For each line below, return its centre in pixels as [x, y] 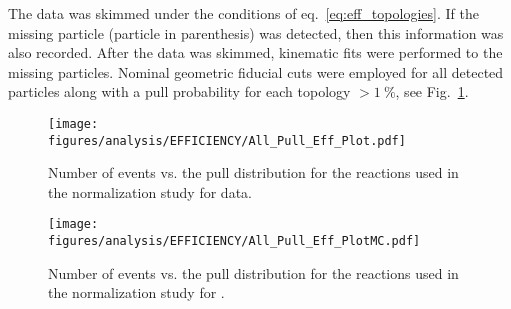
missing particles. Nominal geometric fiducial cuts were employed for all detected [256, 71]
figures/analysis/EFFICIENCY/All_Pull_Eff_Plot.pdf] [227, 140]
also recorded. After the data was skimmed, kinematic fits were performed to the [255, 52]
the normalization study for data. [150, 191]
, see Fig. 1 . [432, 91]
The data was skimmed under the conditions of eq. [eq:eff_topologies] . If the [243, 13]
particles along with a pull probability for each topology [179, 91]
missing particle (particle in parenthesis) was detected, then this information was [256, 32]
